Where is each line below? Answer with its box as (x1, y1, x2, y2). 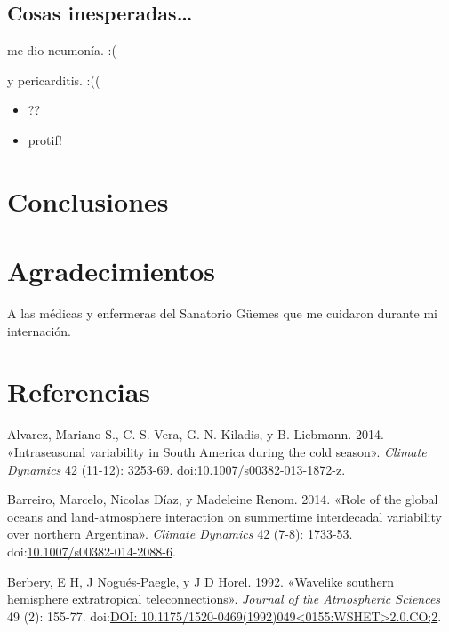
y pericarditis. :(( (7, 70, 100, 89)
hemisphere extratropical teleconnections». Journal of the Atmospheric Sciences (7, 589, 441, 608)
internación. (7, 321, 72, 340)
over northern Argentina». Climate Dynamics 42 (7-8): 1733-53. (7, 524, 353, 543)
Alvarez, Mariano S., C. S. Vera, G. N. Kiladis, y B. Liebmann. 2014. (7, 425, 384, 444)
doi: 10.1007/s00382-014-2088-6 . (7, 541, 176, 560)
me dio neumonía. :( (7, 41, 116, 60)
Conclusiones (7, 182, 169, 219)
